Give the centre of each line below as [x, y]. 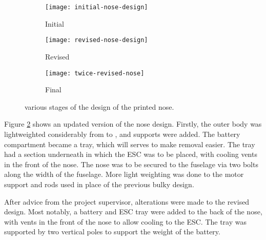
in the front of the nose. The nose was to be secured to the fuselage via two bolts [131, 164]
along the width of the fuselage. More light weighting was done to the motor [124, 174]
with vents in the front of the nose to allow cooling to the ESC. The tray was [125, 221]
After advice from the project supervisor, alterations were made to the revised [127, 201]
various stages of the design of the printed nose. [99, 106]
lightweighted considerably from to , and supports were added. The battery [122, 134]
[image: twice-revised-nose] [95, 73]
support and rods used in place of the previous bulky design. [99, 184]
